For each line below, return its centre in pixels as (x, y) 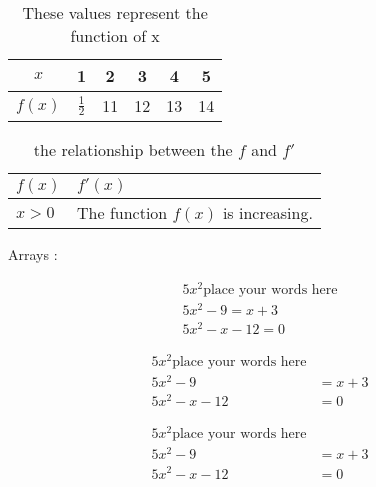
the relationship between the (133, 149)
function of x (115, 35)
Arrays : (33, 254)
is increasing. (267, 212)
